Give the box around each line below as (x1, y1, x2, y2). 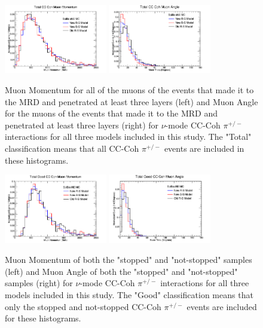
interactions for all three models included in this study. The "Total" (5, 130, 252, 143)
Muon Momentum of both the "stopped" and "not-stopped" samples (5, 253, 252, 266)
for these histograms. (5, 312, 81, 324)
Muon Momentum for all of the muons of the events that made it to (5, 84, 254, 96)
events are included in (164, 142, 244, 154)
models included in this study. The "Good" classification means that (5, 289, 253, 301)
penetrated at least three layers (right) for (5, 118, 159, 131)
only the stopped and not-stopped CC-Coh (5, 300, 161, 312)
